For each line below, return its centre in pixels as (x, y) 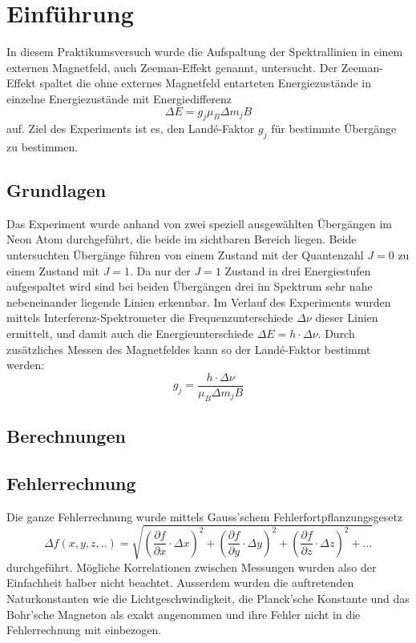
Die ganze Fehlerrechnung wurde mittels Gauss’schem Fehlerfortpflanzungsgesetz (205, 516)
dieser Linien (347, 317)
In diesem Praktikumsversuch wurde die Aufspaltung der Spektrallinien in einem (205, 52)
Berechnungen (66, 436)
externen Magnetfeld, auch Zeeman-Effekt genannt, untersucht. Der (172, 67)
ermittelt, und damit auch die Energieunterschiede (130, 334)
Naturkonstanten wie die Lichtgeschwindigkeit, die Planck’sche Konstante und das (208, 598)
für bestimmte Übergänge (334, 129)
